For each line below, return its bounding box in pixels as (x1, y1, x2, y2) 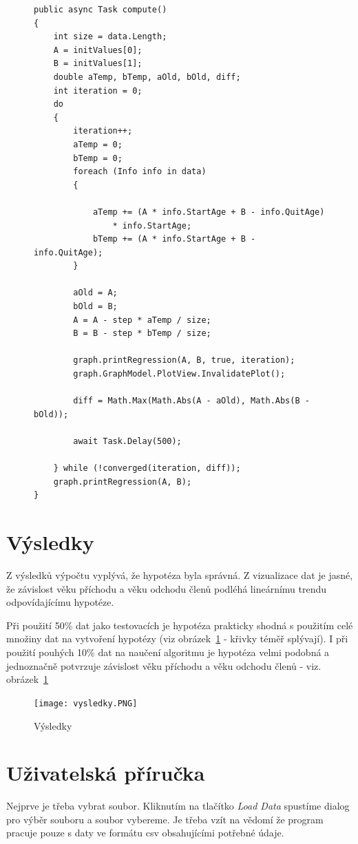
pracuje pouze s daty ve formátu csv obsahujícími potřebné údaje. (6, 825, 284, 840)
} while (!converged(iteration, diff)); (53, 463, 241, 474)
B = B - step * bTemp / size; (73, 328, 211, 339)
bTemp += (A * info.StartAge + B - (92, 234, 256, 244)
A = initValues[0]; (53, 45, 143, 55)
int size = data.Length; (53, 32, 167, 42)
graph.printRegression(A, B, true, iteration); (73, 355, 295, 366)
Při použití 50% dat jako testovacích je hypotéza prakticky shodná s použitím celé (6, 618, 353, 632)
